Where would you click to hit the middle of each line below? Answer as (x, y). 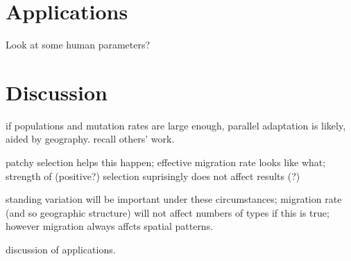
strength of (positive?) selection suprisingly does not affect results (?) (153, 175)
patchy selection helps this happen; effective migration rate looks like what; (166, 162)
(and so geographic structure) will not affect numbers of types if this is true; (168, 212)
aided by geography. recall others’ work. (90, 139)
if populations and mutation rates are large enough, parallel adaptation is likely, (176, 125)
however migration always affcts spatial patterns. (110, 226)
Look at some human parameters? (78, 45)
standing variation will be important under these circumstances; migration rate (174, 199)
